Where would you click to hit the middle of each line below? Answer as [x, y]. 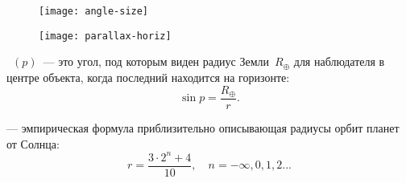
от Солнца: [33, 143]
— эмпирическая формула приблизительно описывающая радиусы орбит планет [203, 127]
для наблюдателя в [339, 61]
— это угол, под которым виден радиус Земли [156, 61]
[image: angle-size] [94, 11]
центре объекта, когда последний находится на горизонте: [148, 77]
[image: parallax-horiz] [105, 36]
